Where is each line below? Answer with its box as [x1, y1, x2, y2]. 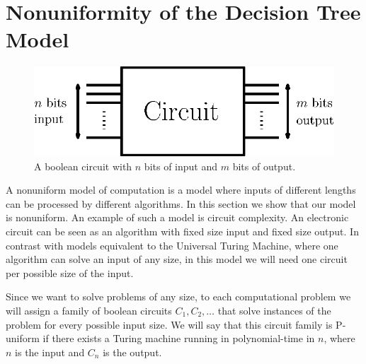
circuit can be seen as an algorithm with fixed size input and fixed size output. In [6, 223, 359, 238]
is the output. [103, 344, 162, 359]
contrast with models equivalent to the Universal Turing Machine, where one [6, 237, 338, 252]
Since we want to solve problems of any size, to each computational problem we [6, 289, 351, 304]
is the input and [15, 344, 85, 359]
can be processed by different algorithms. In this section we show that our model [6, 196, 356, 211]
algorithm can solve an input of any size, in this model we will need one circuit [6, 252, 348, 266]
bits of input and [144, 158, 218, 173]
